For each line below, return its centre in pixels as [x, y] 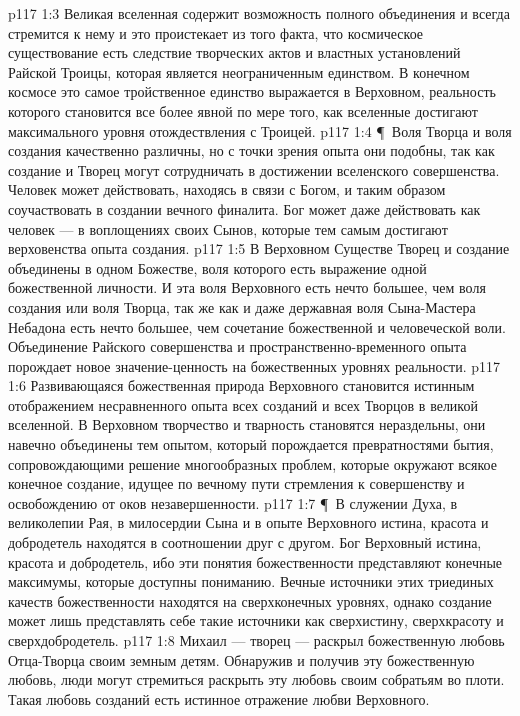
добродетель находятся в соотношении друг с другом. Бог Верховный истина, [245, 542]
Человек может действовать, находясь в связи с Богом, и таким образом [227, 189]
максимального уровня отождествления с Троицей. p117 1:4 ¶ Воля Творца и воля [260, 130]
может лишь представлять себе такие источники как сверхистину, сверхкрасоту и [256, 620]
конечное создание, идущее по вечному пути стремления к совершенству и [236, 483]
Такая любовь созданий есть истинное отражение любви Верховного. [219, 698]
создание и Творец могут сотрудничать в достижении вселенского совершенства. [254, 169]
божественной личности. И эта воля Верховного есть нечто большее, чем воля [247, 287]
